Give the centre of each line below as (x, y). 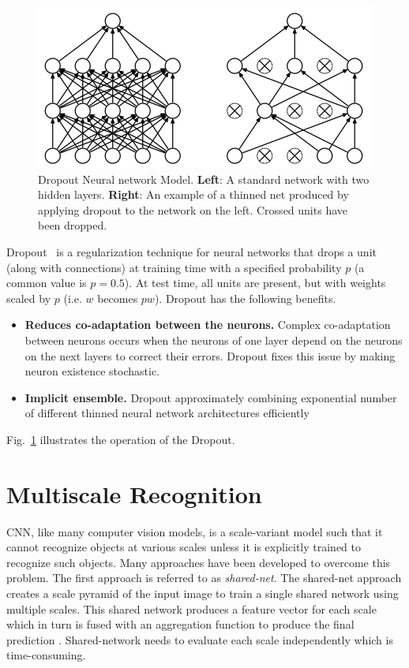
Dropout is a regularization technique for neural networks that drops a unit (191, 251)
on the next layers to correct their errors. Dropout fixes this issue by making (210, 355)
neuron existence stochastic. (92, 371)
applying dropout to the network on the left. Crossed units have (193, 209)
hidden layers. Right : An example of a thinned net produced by (193, 194)
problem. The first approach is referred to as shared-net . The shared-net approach (204, 578)
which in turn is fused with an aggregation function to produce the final (180, 624)
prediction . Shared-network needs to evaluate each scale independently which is (200, 639)
